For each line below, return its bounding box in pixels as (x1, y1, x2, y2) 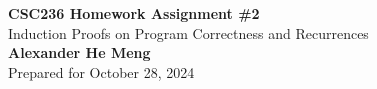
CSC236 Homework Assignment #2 (8, 3, 260, 23)
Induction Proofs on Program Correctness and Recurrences (8, 22, 369, 43)
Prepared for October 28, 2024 (8, 61, 195, 82)
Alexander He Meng (8, 42, 151, 63)
